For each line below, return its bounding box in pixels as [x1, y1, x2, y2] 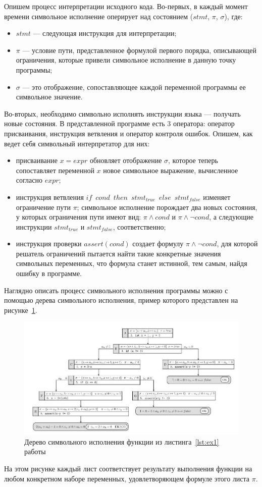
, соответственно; [113, 221, 166, 232]
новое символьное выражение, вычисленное [103, 165, 238, 175]
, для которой [217, 238, 258, 249]
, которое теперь [168, 155, 218, 166]
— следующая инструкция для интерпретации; [33, 28, 177, 38]
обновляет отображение [89, 155, 162, 166]
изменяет [203, 191, 231, 202]
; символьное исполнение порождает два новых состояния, [77, 201, 257, 212]
